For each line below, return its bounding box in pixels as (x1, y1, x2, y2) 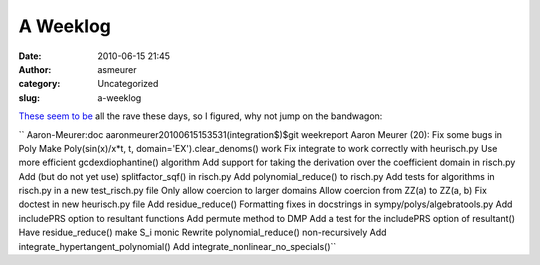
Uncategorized (97, 78, 159, 90)
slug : (18, 91, 40, 104)
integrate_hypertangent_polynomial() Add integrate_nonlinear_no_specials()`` (18, 240, 337, 252)
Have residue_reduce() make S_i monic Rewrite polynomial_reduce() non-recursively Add (18, 226, 387, 239)
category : (18, 78, 61, 90)
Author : (18, 63, 52, 75)
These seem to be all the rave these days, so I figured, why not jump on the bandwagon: (18, 110, 383, 122)
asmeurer (97, 63, 137, 75)
